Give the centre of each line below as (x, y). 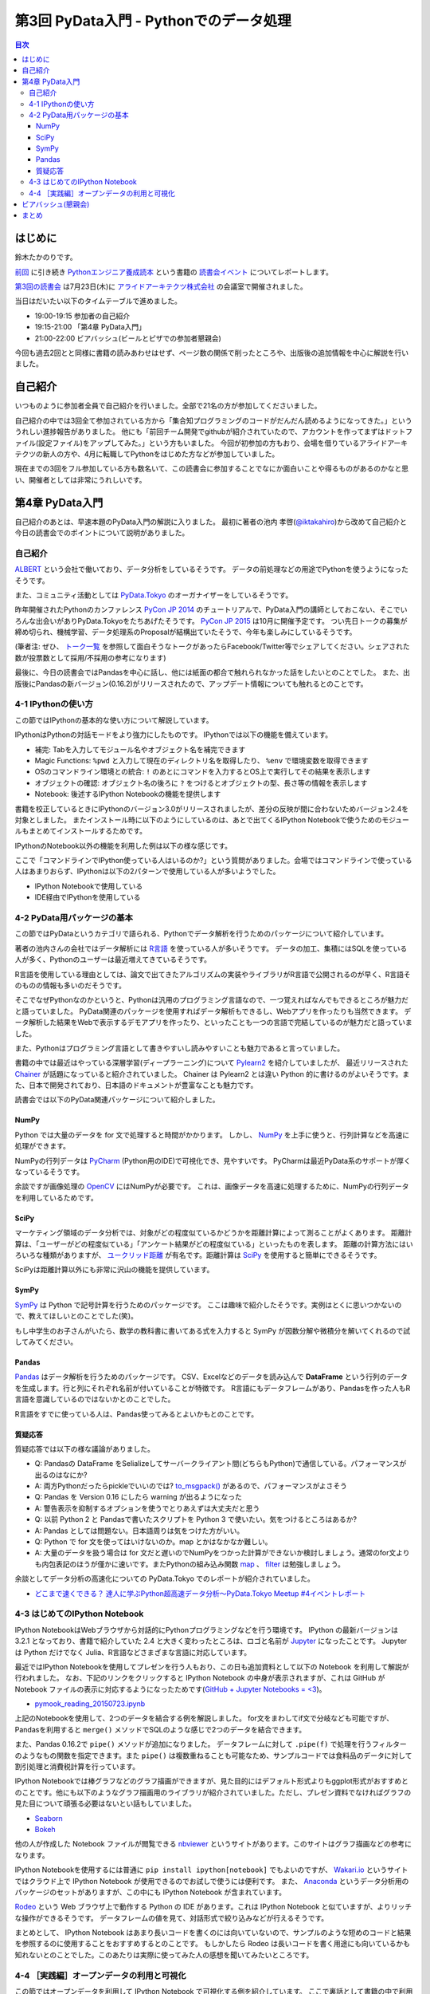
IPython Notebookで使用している (89, 886)
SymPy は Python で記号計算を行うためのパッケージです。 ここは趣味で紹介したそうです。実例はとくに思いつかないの (208, 1305)
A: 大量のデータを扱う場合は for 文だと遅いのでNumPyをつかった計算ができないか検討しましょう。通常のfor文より (222, 1553)
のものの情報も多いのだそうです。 (70, 985)
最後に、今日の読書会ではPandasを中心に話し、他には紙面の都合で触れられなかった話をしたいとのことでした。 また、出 (212, 672)
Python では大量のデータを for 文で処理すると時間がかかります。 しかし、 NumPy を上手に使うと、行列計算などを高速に (212, 1135)
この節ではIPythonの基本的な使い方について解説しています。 (114, 720)
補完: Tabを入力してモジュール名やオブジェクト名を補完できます (140, 749)
